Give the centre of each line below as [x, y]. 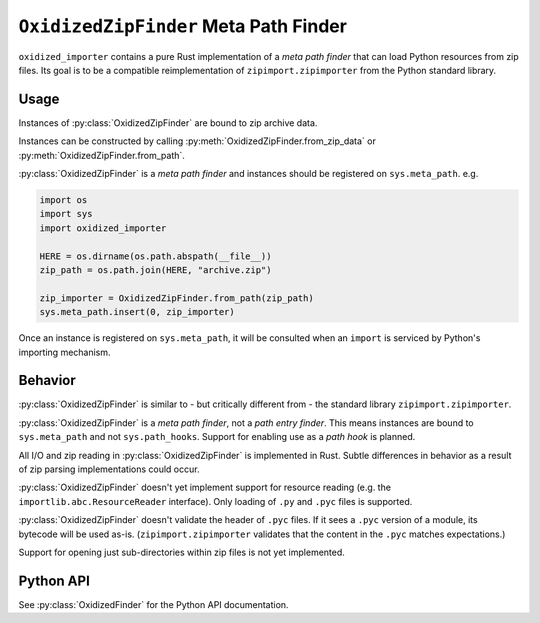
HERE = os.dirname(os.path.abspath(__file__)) [155, 256]
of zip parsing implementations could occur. [109, 469]
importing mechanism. [64, 352]
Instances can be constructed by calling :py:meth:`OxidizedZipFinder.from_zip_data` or [197, 141]
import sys [66, 214]
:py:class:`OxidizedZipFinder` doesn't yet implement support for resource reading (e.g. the [205, 487]
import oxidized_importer [103, 228]
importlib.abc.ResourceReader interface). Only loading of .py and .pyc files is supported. [215, 501]
